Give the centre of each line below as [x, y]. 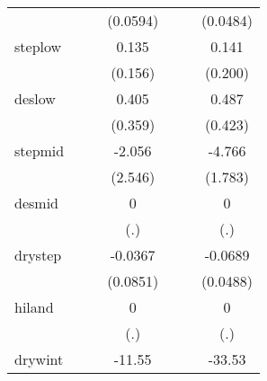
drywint [39, 359]
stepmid [40, 151]
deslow [35, 98]
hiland [34, 307]
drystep [38, 255]
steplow [38, 46]
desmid [36, 203]
